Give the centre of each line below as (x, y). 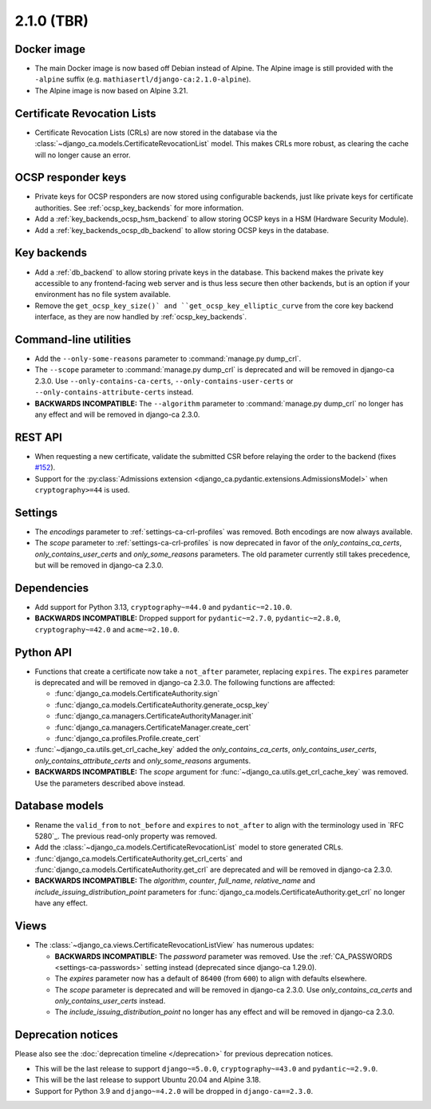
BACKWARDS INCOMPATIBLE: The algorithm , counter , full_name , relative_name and (175, 881)
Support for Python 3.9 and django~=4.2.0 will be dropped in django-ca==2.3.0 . (174, 1091)
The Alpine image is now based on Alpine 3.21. (111, 90)
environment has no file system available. (103, 295)
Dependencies (52, 588)
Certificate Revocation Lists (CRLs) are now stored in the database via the (156, 133)
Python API (43, 652)
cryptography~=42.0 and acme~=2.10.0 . (107, 629)
